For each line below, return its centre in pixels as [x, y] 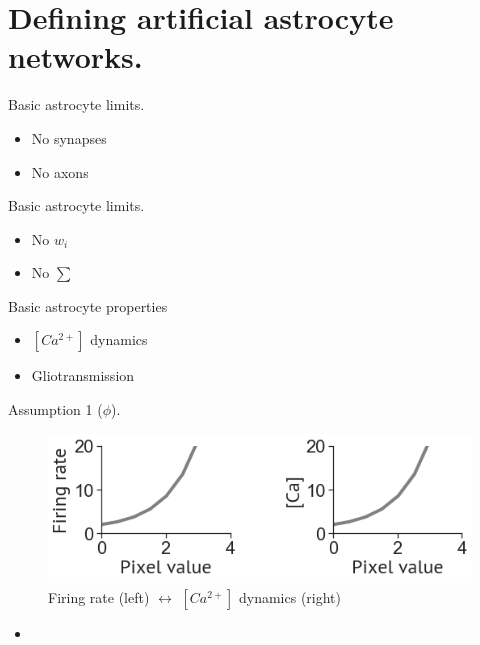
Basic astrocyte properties [88, 305]
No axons [60, 171]
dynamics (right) [289, 596]
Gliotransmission [83, 375]
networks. [75, 56]
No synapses [69, 137]
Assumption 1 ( [55, 409]
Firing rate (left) [99, 596]
